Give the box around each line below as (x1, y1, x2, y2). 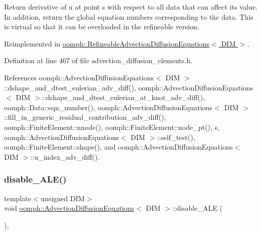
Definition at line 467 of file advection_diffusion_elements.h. (4, 55, 193, 66)
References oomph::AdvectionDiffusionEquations (4, 72, 154, 82)
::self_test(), (157, 131, 195, 142)
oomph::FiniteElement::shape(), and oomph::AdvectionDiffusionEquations (4, 142, 233, 152)
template (4, 193, 31, 203)
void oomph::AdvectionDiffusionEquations (4, 203, 135, 213)
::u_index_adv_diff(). (30, 151, 100, 162)
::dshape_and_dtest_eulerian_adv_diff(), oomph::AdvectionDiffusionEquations (4, 82, 253, 92)
